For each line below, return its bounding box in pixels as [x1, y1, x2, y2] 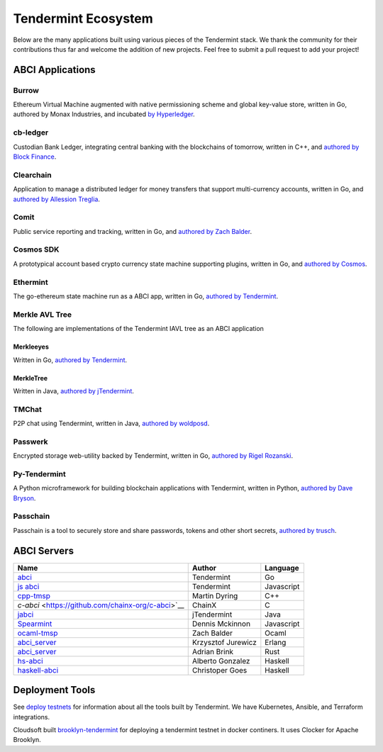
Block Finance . [13, 152, 57, 161]
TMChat [13, 404, 42, 414]
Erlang [265, 637, 287, 647]
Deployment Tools [13, 684, 96, 696]
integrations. [13, 712, 50, 721]
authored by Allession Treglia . [13, 195, 101, 203]
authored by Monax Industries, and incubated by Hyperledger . [13, 110, 195, 118]
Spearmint [17, 619, 52, 629]
